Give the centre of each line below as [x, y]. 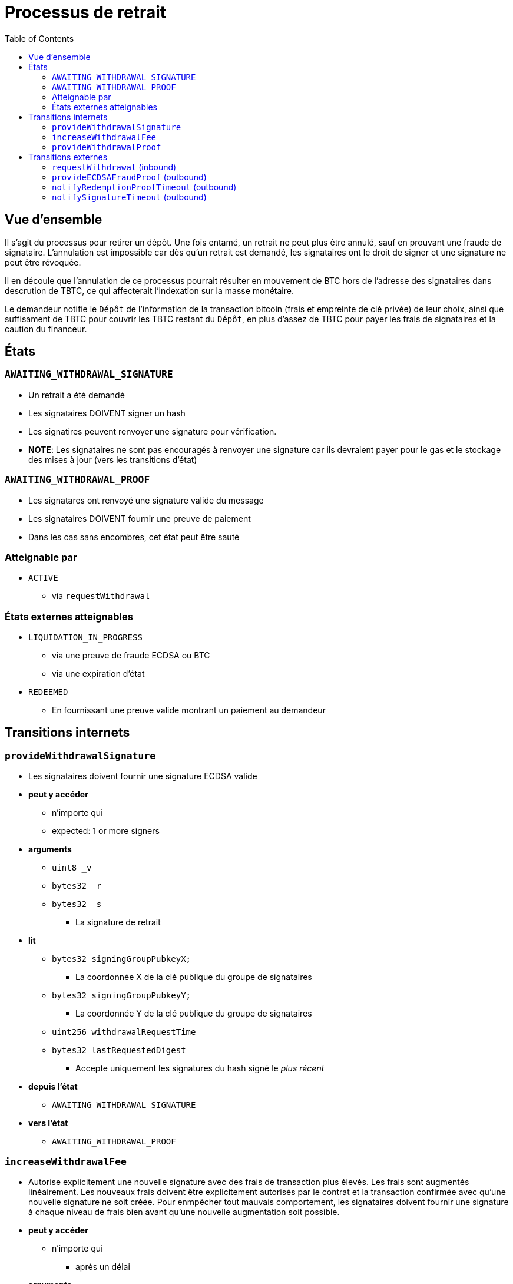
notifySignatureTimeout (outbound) [129, 197]
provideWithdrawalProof [107, 147]
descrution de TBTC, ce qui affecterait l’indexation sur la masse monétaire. [149, 290]
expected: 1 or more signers [106, 831]
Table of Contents [39, 38]
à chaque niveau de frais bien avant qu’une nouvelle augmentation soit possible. [184, 1212]
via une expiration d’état [98, 674]
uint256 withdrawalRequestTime [124, 1032]
